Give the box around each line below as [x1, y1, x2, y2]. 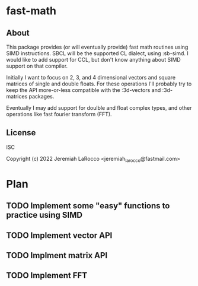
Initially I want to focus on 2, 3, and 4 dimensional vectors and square [6, 74, 176, 81]
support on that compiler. [6, 62, 68, 69]
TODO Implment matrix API [6, 250, 108, 260]
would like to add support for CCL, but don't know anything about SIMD [6, 56, 181, 63]
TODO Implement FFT [6, 271, 88, 281]
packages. [28, 93, 55, 100]
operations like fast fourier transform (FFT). [6, 111, 112, 117]
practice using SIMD [6, 210, 83, 220]
